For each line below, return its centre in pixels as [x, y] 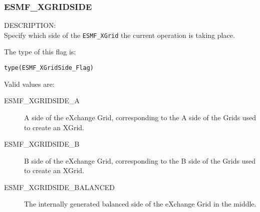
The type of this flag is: [40, 52]
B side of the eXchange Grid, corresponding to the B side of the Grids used [140, 160]
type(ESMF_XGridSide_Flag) [49, 68]
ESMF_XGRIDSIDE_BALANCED [60, 187]
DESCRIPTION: [30, 25]
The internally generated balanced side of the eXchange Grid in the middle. [140, 204]
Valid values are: [29, 84]
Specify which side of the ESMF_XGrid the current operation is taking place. [119, 35]
